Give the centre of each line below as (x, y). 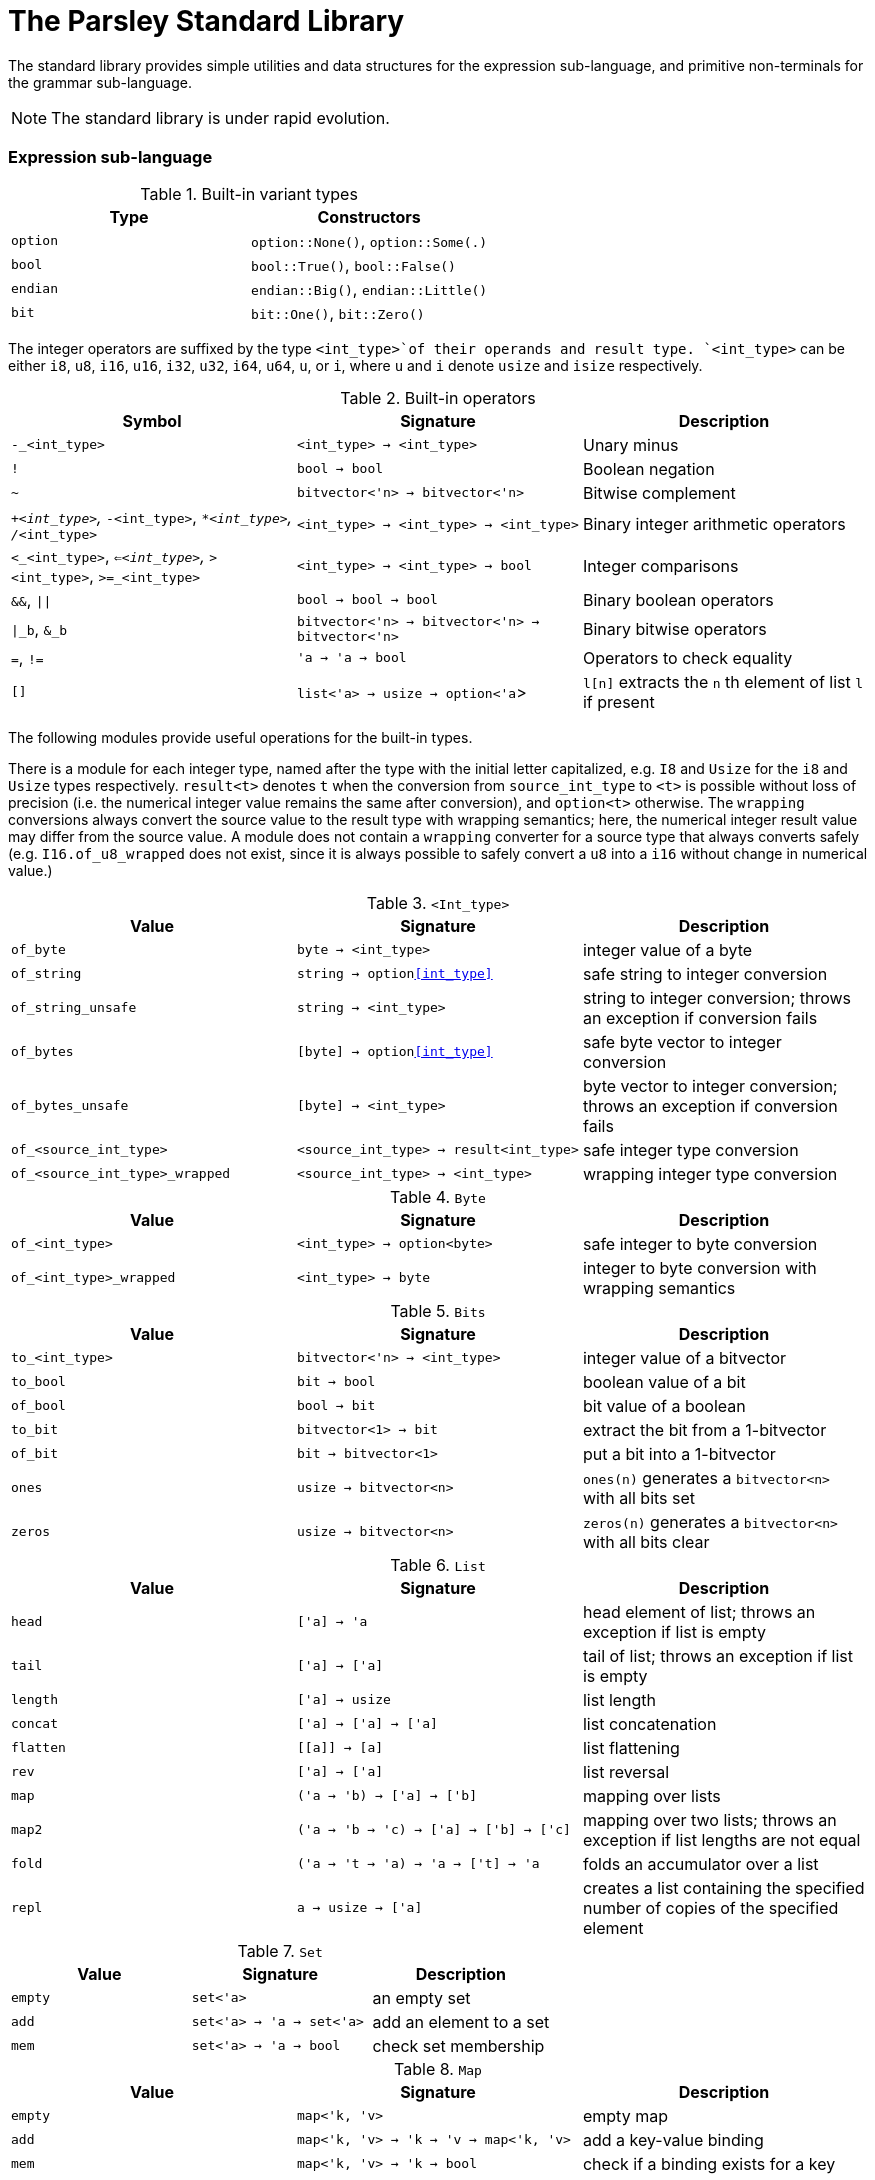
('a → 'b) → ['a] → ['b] (386, 1795)
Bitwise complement (659, 492)
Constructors (369, 216)
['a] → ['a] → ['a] (367, 1723)
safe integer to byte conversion (700, 1243)
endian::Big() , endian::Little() (369, 288)
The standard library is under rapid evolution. (220, 117)
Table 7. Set (280, 1950)
